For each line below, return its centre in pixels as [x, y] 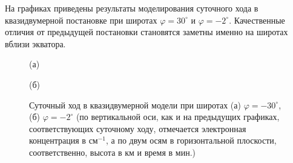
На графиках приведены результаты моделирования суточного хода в [132, 8]
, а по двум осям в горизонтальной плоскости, [191, 140]
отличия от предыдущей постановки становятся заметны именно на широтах [146, 32]
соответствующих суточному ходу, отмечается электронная [138, 128]
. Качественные [257, 20]
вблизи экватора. [35, 43]
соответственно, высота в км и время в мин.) [112, 152]
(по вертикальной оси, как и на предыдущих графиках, [178, 117]
